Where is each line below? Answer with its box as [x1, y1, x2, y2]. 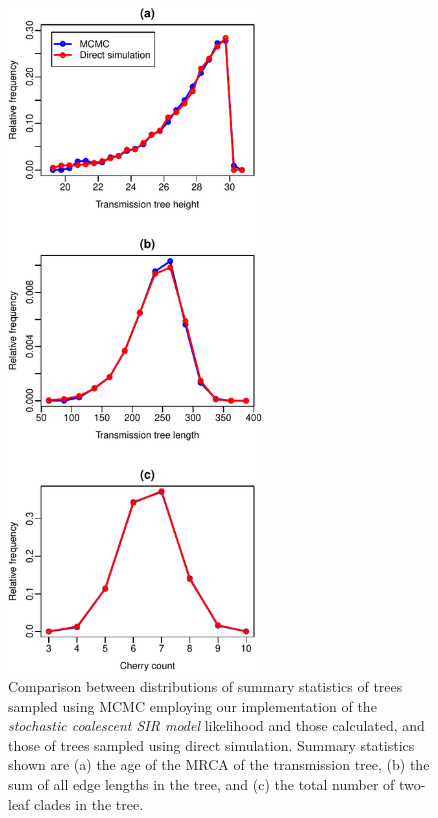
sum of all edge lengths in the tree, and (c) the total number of [8, 774, 395, 795]
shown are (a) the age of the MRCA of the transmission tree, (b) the [8, 754, 430, 775]
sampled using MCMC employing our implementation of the [8, 695, 377, 716]
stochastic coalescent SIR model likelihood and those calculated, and [8, 715, 425, 736]
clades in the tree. [34, 793, 144, 814]
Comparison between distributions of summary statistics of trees [8, 676, 403, 697]
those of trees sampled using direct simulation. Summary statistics [8, 734, 415, 755]
